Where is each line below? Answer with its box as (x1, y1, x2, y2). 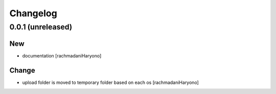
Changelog (9, 8, 57, 19)
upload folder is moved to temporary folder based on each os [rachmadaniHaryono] (22, 79, 199, 85)
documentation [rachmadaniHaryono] (22, 52, 102, 58)
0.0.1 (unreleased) (9, 22, 73, 32)
